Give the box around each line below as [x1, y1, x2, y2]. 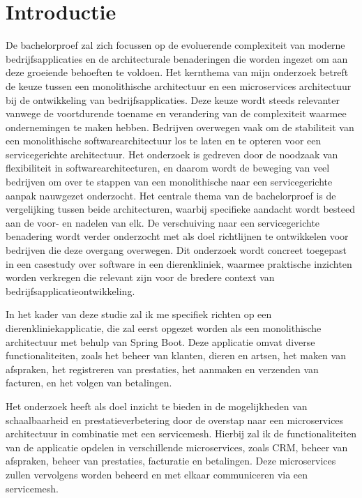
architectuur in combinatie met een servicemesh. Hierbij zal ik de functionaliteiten [6, 426, 357, 441]
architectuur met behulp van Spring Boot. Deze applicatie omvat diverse [6, 334, 315, 349]
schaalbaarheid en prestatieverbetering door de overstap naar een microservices [6, 412, 344, 427]
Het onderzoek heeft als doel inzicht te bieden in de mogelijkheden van [6, 398, 308, 413]
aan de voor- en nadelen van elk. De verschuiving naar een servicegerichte [6, 215, 320, 229]
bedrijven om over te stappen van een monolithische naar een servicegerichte [6, 174, 333, 189]
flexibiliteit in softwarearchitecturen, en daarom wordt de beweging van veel [6, 160, 330, 175]
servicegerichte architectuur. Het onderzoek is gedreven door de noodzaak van [6, 146, 338, 161]
